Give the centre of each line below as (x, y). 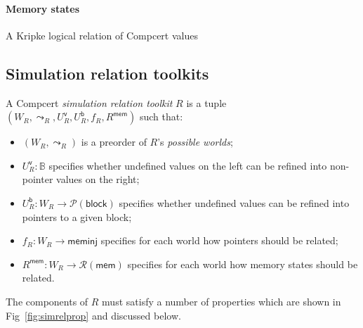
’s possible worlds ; (195, 142)
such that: (161, 116)
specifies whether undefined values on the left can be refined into (188, 165)
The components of (47, 301)
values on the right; (98, 179)
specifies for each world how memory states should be (243, 264)
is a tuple (206, 102)
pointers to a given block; (77, 216)
